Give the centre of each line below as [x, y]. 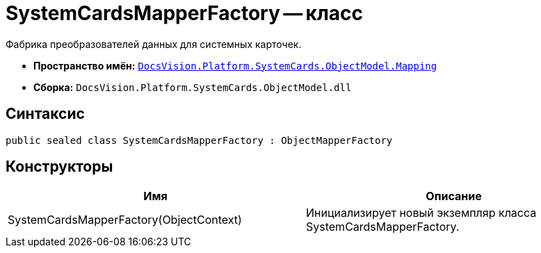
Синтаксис [45, 114]
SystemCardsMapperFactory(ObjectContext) [125, 220]
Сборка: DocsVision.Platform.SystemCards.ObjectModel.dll [193, 87]
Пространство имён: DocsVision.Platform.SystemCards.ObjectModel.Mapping [235, 65]
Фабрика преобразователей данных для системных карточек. [154, 44]
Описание [454, 196]
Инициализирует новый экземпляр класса [421, 213]
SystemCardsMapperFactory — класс [185, 13]
